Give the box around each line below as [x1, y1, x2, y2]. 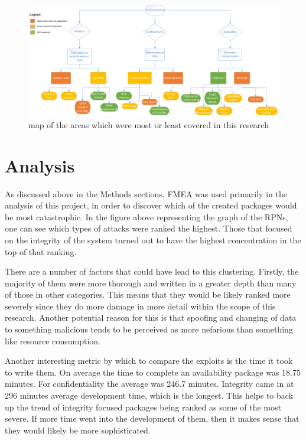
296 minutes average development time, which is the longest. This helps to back [5, 389, 294, 402]
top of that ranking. [5, 245, 77, 258]
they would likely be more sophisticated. [5, 423, 151, 436]
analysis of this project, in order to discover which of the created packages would [5, 199, 297, 211]
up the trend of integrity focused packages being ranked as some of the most [5, 400, 281, 413]
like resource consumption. [5, 334, 101, 347]
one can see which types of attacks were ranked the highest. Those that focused [5, 222, 292, 234]
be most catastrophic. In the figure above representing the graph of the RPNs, [5, 210, 288, 223]
